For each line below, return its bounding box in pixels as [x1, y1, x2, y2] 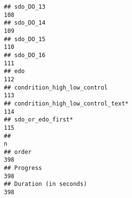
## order [4, 148, 32, 155]
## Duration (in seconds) [4, 181, 87, 188]
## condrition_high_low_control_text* [4, 100, 129, 107]
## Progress [4, 165, 42, 172]
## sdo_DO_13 [4, 3, 45, 10]
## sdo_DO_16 [4, 51, 45, 59]
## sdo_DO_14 [4, 19, 45, 27]
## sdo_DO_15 [4, 35, 45, 43]
